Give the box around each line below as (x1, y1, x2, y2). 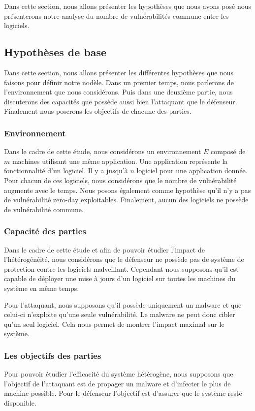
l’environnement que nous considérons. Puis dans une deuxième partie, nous (4, 87, 233, 97)
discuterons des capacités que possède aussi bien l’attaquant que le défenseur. (4, 96, 237, 106)
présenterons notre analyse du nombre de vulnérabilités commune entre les (4, 10, 229, 21)
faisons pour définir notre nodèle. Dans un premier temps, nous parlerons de (4, 77, 234, 87)
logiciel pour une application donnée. (136, 165, 248, 176)
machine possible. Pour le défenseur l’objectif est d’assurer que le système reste (4, 388, 242, 398)
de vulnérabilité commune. (4, 204, 84, 214)
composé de (211, 146, 246, 157)
